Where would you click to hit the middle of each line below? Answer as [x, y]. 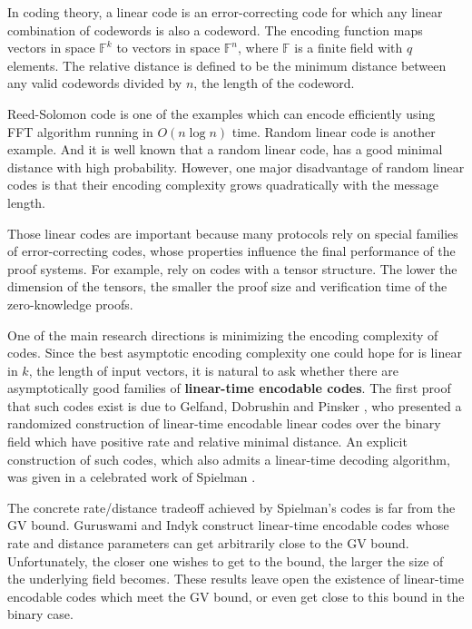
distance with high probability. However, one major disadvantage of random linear [236, 167]
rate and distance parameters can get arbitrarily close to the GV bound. [208, 543]
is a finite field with [349, 48]
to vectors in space [168, 48]
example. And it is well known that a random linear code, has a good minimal [225, 149]
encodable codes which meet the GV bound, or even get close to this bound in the [236, 596]
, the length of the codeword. [274, 83]
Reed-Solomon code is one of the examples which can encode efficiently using [221, 113]
